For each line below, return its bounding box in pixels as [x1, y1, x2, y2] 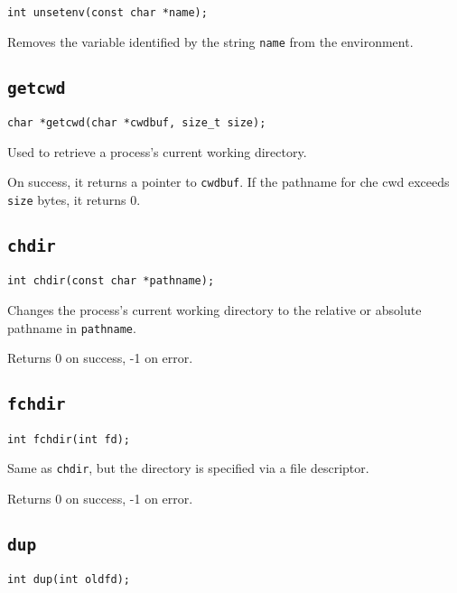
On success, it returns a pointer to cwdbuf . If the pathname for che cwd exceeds [7, 172, 450, 191]
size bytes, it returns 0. [7, 190, 141, 208]
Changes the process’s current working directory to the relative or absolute [7, 301, 422, 320]
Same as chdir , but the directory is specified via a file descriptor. [7, 459, 369, 477]
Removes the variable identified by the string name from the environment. [7, 32, 414, 51]
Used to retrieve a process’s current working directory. [7, 142, 307, 161]
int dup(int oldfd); [7, 573, 131, 587]
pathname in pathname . [7, 318, 136, 337]
